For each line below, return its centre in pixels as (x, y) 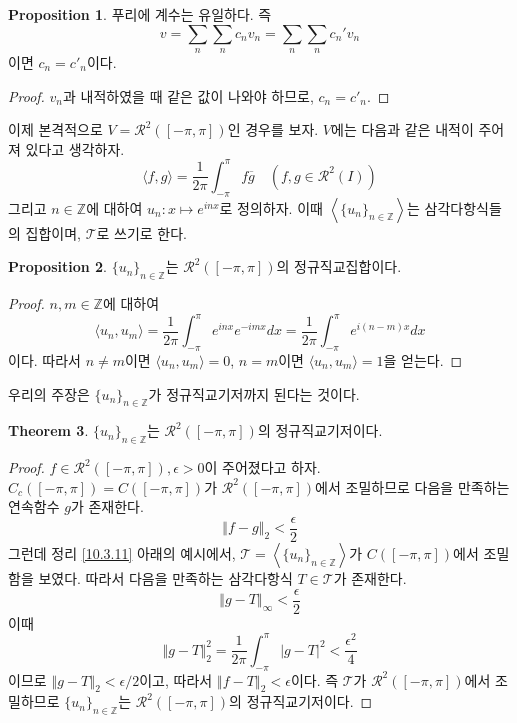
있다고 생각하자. (75, 148)
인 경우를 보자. (273, 129)
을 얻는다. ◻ (423, 359)
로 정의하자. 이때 (271, 207)
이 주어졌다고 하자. (262, 467)
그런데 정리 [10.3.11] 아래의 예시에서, (122, 552)
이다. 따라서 (44, 359)
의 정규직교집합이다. (339, 266)
